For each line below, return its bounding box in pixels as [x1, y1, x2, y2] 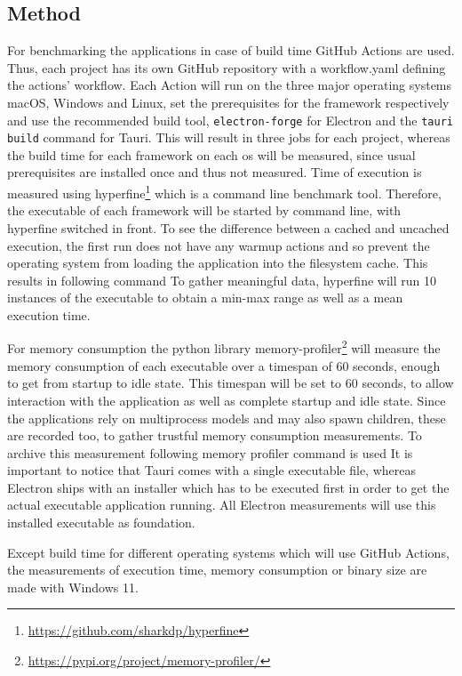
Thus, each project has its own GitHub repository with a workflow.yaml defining [7, 58, 446, 76]
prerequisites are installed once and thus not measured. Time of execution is [7, 163, 422, 181]
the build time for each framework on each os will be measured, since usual [7, 145, 416, 164]
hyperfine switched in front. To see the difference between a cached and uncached [7, 218, 450, 237]
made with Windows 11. [7, 577, 139, 596]
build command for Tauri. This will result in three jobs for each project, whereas [7, 128, 450, 147]
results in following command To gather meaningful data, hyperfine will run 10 [7, 270, 436, 289]
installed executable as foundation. [7, 513, 195, 532]
